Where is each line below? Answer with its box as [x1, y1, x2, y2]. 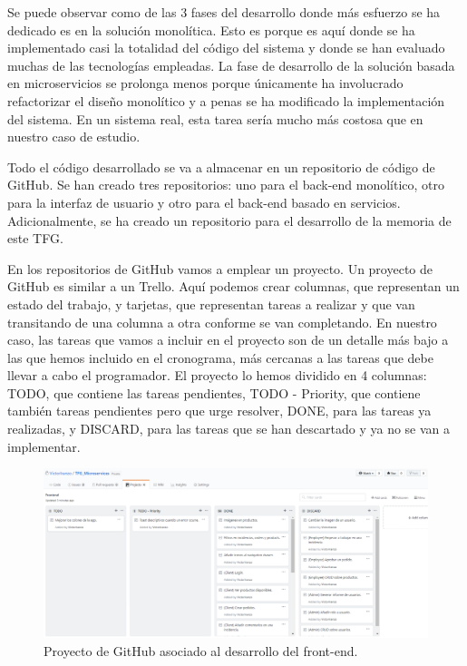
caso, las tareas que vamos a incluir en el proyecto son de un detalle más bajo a [7, 330, 449, 349]
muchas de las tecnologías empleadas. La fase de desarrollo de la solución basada [7, 55, 455, 74]
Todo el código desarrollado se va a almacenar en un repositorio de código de [7, 157, 435, 176]
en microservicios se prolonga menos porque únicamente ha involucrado [7, 73, 404, 93]
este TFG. [7, 229, 63, 248]
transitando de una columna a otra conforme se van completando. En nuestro [7, 312, 437, 331]
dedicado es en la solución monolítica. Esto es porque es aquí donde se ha [7, 20, 415, 39]
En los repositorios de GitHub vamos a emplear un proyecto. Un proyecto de [7, 259, 433, 278]
